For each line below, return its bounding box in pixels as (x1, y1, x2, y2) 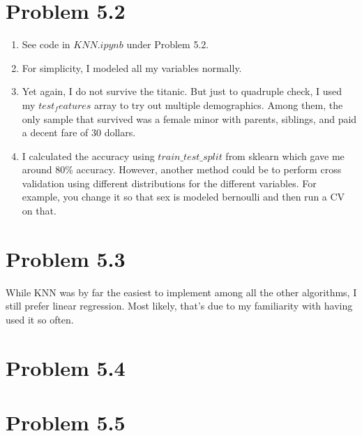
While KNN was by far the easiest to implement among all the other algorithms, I (6, 284, 357, 299)
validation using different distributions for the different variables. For (22, 175, 317, 190)
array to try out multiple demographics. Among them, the (94, 97, 343, 112)
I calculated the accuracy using (22, 148, 155, 163)
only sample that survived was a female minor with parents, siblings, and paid (22, 111, 357, 126)
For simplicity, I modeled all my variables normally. (22, 60, 242, 75)
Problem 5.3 (6, 244, 126, 272)
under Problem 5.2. (126, 37, 209, 52)
